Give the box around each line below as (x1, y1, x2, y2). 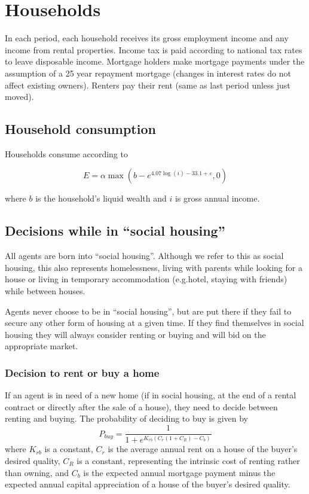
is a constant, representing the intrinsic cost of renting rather (77, 455, 300, 467)
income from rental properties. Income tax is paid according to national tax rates (5, 43, 302, 56)
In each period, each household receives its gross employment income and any (5, 32, 289, 44)
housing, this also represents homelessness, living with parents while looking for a (5, 261, 302, 273)
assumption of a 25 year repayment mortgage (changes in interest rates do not (5, 66, 291, 79)
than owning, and (5, 466, 69, 478)
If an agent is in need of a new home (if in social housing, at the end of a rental (5, 389, 296, 401)
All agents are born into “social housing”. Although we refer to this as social (5, 249, 284, 262)
